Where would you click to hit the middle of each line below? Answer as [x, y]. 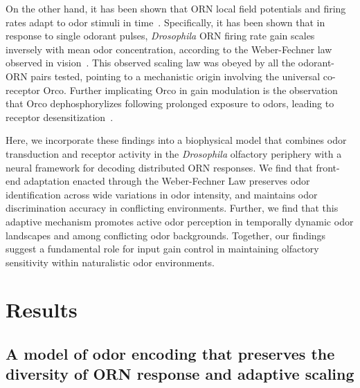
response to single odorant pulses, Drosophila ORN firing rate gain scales [160, 36]
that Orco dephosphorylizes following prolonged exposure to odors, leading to [170, 103]
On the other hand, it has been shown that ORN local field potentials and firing [176, 8]
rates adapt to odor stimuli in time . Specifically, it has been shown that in [165, 22]
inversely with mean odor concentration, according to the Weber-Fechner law [169, 49]
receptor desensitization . [60, 117]
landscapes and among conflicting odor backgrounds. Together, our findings [166, 235]
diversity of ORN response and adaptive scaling [180, 374]
